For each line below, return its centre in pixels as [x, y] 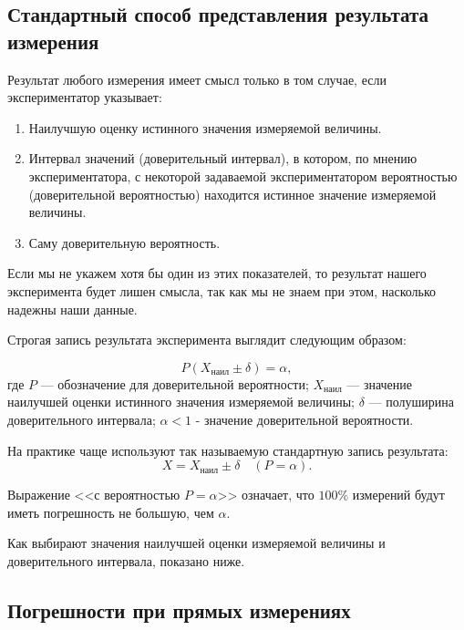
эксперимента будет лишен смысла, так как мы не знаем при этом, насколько [222, 290]
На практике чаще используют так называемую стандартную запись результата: [228, 450]
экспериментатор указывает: [85, 97]
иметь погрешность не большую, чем [111, 512]
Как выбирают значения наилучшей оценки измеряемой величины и [196, 543]
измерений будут [398, 495]
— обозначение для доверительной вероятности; [175, 383]
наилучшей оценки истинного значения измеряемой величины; [181, 402]
